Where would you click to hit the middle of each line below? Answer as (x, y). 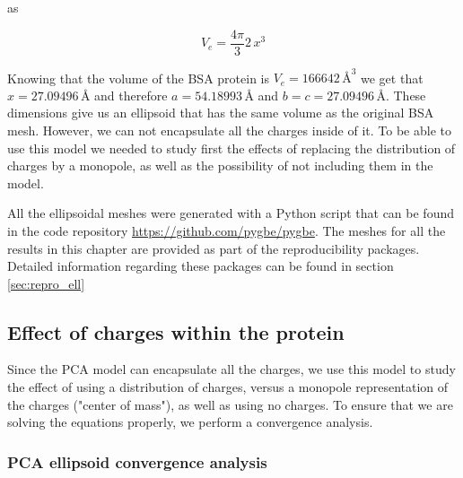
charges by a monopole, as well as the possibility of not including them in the (220, 165)
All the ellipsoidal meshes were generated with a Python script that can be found (231, 213)
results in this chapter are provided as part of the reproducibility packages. (214, 248)
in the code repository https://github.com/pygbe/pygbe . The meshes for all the (227, 230)
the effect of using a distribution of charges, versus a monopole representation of (228, 387)
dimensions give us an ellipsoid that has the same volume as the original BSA (221, 113)
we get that (392, 78)
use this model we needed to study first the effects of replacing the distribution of (231, 148)
